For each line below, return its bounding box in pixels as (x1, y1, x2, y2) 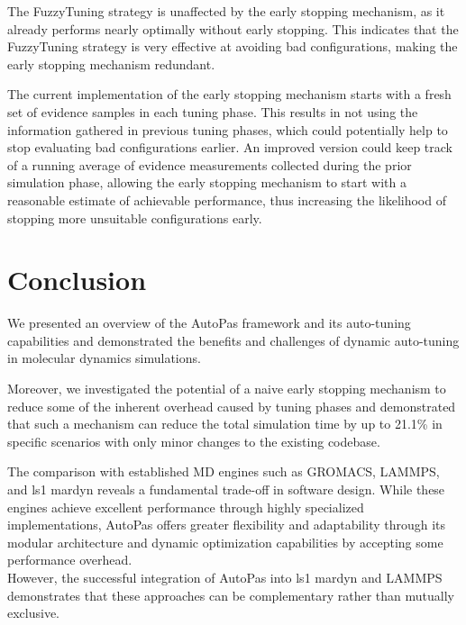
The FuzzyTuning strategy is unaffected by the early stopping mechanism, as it (7, 2, 445, 20)
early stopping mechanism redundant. (7, 54, 215, 73)
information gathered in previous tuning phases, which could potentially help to (7, 120, 448, 139)
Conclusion (7, 261, 147, 298)
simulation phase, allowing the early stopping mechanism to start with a (7, 173, 407, 192)
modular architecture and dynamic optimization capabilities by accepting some (7, 532, 443, 551)
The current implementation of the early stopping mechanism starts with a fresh (7, 85, 452, 104)
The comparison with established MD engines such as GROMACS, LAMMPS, (7, 462, 440, 481)
